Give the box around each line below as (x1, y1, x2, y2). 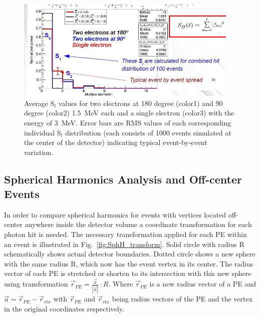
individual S (24, 127, 61, 137)
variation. (24, 146, 54, 157)
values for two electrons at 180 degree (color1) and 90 (58, 97, 223, 108)
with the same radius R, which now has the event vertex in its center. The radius (4, 258, 253, 268)
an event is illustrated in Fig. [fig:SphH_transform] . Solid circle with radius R (4, 238, 244, 249)
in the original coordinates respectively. (4, 303, 124, 314)
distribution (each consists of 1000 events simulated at (65, 127, 231, 137)
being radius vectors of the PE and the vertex (112, 293, 253, 304)
